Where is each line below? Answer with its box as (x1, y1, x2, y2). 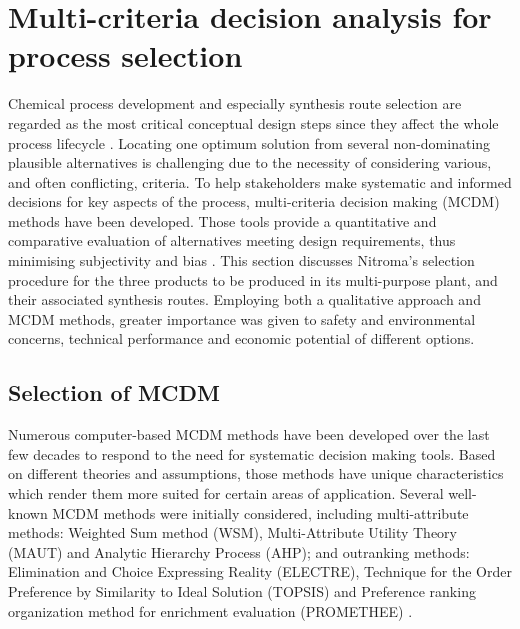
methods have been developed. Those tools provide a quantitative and (8, 210, 437, 231)
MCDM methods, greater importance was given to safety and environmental (8, 308, 476, 329)
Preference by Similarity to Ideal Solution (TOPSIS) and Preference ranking (8, 580, 476, 601)
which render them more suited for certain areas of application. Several (8, 483, 444, 504)
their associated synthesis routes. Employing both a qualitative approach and (8, 289, 481, 310)
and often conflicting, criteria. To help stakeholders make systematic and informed (8, 171, 512, 192)
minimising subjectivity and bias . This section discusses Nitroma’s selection (8, 250, 475, 271)
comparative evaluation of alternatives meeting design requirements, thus (8, 230, 456, 251)
